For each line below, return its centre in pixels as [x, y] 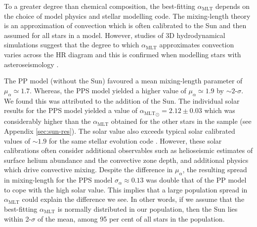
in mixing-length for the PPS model [58, 180]
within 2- [18, 218]
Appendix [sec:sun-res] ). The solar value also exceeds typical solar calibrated [120, 131]
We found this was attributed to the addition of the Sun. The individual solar [122, 100]
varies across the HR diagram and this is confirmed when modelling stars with [123, 54]
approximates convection [197, 45]
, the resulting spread [215, 170]
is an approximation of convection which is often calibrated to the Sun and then [125, 25]
